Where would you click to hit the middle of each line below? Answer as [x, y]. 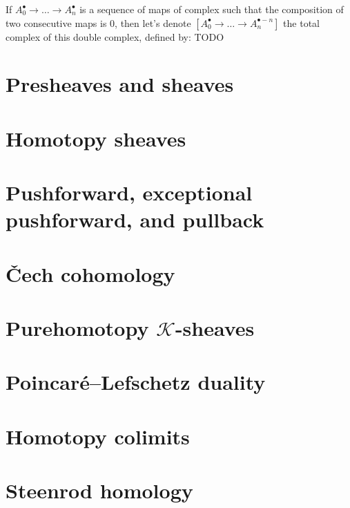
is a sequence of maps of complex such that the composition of [212, 9]
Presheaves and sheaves [120, 84]
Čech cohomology [90, 273]
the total [301, 22]
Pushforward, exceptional [129, 192]
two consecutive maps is [56, 22]
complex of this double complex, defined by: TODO [115, 36]
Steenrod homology [99, 490]
